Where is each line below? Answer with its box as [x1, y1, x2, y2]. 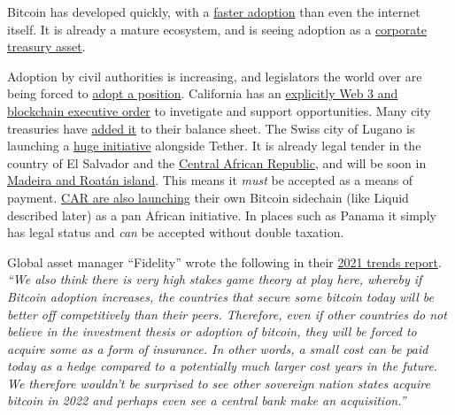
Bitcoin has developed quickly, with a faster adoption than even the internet [7, 3, 420, 20]
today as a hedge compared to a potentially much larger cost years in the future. [7, 357, 438, 375]
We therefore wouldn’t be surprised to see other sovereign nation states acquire [7, 373, 430, 392]
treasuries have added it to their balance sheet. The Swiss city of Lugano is [7, 119, 415, 137]
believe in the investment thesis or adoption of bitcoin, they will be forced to [7, 322, 417, 341]
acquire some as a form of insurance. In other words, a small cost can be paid [7, 339, 428, 357]
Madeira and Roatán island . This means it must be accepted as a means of [7, 171, 413, 189]
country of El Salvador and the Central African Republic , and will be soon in [7, 153, 427, 172]
